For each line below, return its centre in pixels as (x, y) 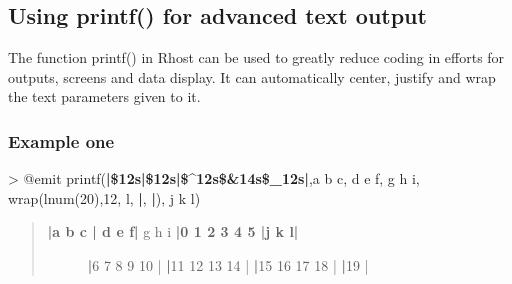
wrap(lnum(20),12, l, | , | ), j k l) (104, 197)
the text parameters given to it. (104, 96)
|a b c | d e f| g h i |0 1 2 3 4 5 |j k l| (173, 231)
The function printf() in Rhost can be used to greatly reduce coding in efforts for (256, 57)
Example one (61, 140)
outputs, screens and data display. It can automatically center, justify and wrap (252, 76)
